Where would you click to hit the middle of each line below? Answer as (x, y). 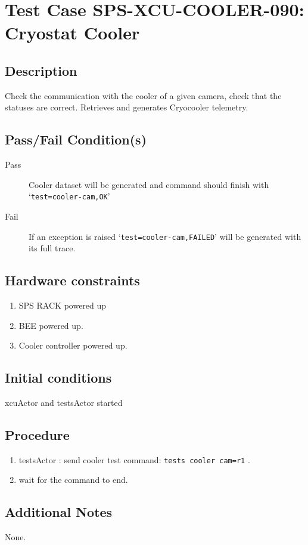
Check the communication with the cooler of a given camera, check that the (143, 95)
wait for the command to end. (73, 480)
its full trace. (52, 248)
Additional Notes (59, 512)
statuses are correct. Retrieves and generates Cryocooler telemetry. (127, 107)
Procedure (37, 435)
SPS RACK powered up (63, 305)
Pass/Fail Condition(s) (76, 139)
